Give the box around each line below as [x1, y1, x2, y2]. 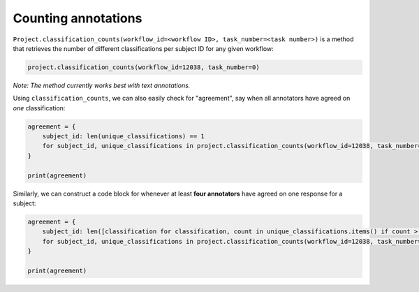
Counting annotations [13, 10, 142, 26]
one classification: [13, 103, 66, 112]
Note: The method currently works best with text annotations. [13, 81, 191, 89]
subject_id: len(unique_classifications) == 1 [42, 133, 205, 140]
